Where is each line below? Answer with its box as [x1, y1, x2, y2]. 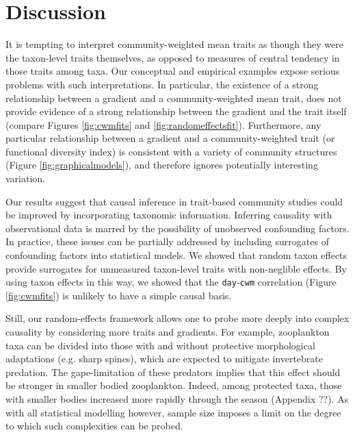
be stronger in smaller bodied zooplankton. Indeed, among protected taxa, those [5, 378, 342, 392]
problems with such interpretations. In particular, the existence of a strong [5, 77, 319, 91]
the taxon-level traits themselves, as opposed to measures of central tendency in [5, 50, 340, 64]
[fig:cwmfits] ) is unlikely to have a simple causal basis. [5, 288, 232, 302]
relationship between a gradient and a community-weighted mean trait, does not [5, 90, 342, 105]
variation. [5, 171, 46, 186]
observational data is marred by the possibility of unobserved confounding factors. [5, 221, 350, 235]
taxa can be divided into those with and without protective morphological [5, 338, 315, 352]
